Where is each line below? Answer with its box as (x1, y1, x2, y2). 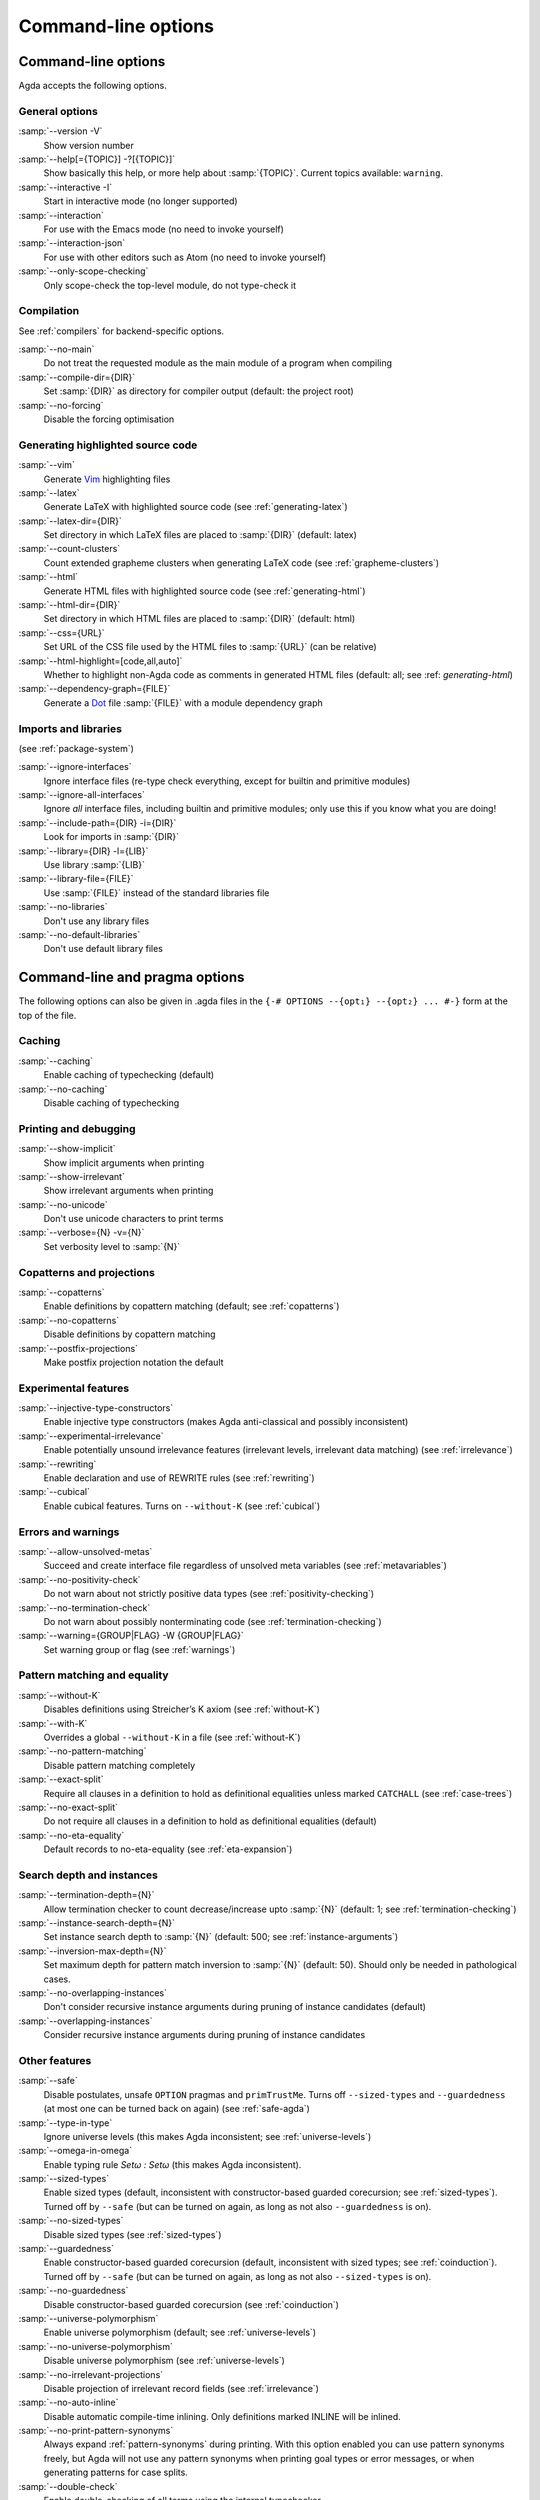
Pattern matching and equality (18, 1668, 169, 1682)
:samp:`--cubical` (18, 1486, 90, 1498)
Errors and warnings (18, 1525, 120, 1539)
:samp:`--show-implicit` (18, 1143, 116, 1155)
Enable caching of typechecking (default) (43, 1069, 215, 1081)
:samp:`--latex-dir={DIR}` (18, 515, 122, 527)
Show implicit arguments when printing (43, 1156, 205, 1169)
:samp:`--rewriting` (18, 1458, 97, 1470)
